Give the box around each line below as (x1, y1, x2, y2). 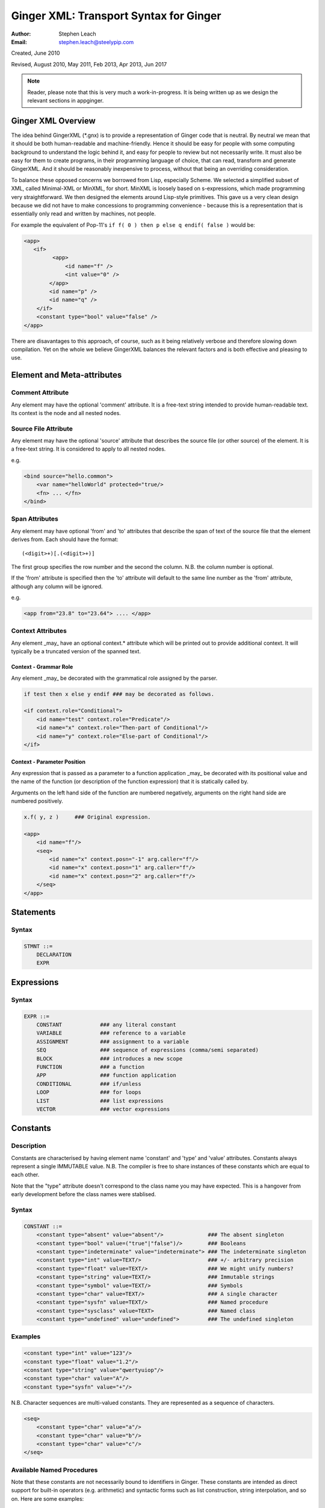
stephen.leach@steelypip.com (58, 38, 134, 45)
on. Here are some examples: (11, 1495, 84, 1502)
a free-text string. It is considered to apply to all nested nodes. (11, 445, 166, 452)
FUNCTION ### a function (36, 1063, 144, 1070)
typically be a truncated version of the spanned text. (11, 648, 141, 655)
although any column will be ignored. (11, 583, 103, 590)
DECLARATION (36, 951, 72, 958)
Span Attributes (11, 515, 58, 523)
